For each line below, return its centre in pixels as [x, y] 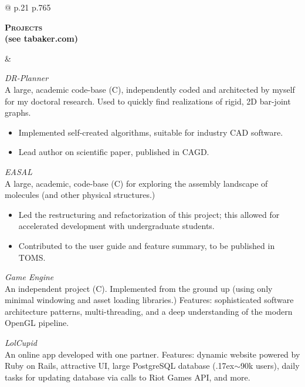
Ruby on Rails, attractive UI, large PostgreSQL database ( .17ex [120, 366]
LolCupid [21, 343]
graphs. [18, 112]
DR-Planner [27, 78]
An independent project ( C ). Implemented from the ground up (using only [139, 288]
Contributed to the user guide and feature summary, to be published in [147, 245]
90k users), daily [270, 366]
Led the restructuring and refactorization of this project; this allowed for [149, 214]
